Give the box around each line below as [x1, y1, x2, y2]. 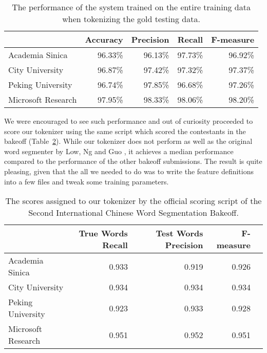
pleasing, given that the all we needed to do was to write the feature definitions [4, 165, 254, 176]
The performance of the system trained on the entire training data [12, 1, 251, 13]
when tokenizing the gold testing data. [62, 13, 200, 25]
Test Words [156, 227, 203, 239]
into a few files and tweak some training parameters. [4, 176, 169, 187]
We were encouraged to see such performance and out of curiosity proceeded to [4, 116, 253, 126]
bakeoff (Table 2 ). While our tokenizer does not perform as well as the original [4, 136, 253, 146]
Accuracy [85, 33, 123, 45]
